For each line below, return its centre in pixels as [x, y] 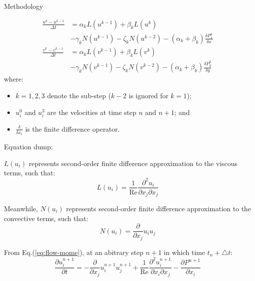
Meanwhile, [21, 209]
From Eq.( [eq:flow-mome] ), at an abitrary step [74, 252]
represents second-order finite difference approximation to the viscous [133, 163]
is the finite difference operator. [72, 128]
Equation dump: [28, 147]
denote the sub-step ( [79, 95]
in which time [184, 252]
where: [14, 79]
